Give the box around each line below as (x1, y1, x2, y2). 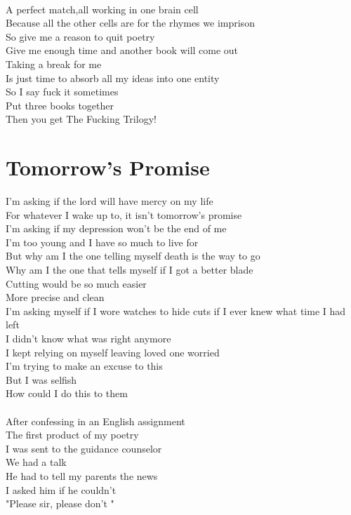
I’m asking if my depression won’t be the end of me (6, 221, 227, 236)
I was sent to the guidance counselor (6, 441, 162, 455)
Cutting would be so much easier (6, 276, 147, 290)
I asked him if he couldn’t (6, 482, 117, 497)
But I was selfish (6, 372, 77, 387)
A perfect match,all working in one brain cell (6, 1, 199, 16)
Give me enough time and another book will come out (6, 43, 239, 58)
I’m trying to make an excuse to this (6, 359, 163, 373)
